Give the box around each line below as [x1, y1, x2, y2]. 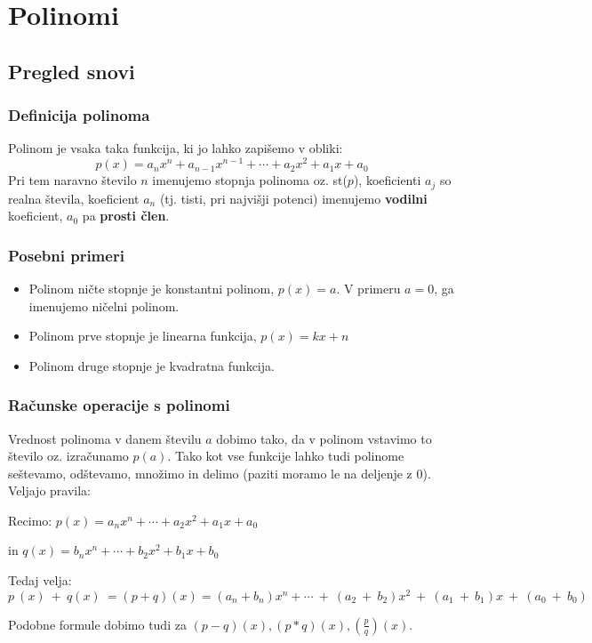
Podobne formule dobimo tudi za [8, 615, 187, 633]
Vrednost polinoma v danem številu [8, 429, 202, 447]
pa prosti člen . [82, 206, 170, 225]
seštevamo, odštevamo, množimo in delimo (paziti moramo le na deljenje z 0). [8, 463, 431, 482]
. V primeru [336, 278, 401, 297]
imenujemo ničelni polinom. [28, 296, 180, 315]
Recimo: [8, 510, 52, 529]
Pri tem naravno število [8, 171, 137, 189]
